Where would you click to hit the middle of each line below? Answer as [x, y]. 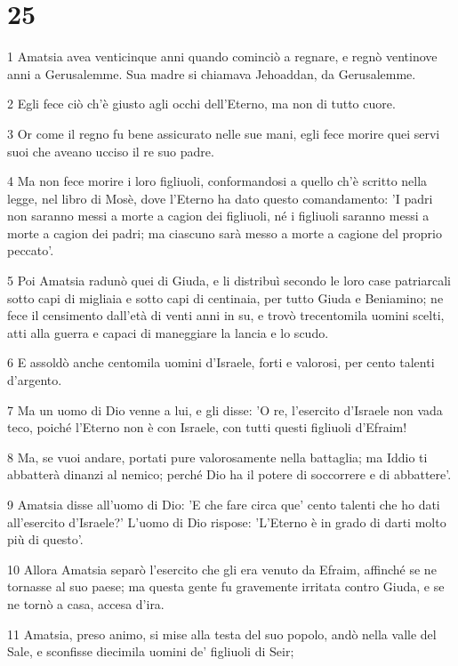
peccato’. [31, 250]
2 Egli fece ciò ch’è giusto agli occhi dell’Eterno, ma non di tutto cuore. [201, 104]
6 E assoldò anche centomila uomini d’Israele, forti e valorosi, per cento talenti [221, 362]
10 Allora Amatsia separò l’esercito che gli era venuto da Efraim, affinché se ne [222, 569]
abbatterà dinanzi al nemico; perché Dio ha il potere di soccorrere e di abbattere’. [229, 474]
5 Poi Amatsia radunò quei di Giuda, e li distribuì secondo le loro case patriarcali [229, 281]
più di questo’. [45, 539]
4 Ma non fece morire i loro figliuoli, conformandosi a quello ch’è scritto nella [217, 181]
